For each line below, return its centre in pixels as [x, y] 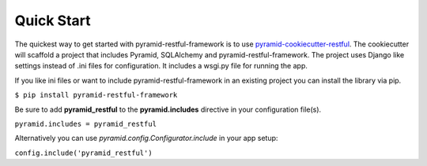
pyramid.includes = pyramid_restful [86, 124]
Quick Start [53, 20]
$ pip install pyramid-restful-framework [96, 95]
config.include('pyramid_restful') [84, 153]
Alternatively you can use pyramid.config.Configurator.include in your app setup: [146, 138]
